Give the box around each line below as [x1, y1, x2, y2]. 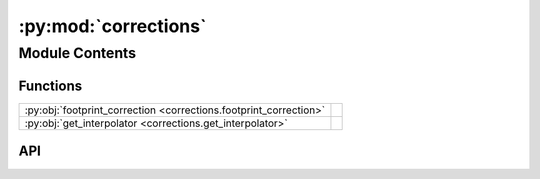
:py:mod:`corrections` [18, 15, 207, 37]
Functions [18, 77, 83, 94]
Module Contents [18, 44, 137, 62]
